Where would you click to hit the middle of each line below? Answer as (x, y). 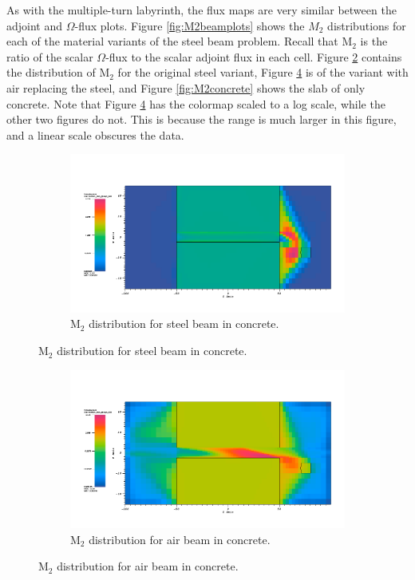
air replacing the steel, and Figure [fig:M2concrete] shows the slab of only (186, 87)
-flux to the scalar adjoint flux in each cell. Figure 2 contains (254, 56)
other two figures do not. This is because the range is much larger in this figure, (202, 119)
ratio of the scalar (50, 56)
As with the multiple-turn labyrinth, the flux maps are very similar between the (202, 10)
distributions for (367, 25)
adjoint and (35, 25)
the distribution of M (58, 72)
